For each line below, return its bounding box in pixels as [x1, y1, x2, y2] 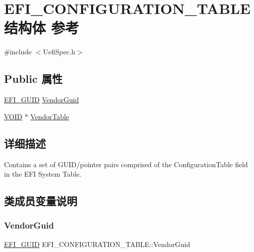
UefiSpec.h [43, 46, 76, 57]
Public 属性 [4, 71, 63, 86]
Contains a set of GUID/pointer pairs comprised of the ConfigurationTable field [4, 159, 248, 169]
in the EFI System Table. [4, 169, 82, 179]
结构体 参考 [4, 17, 79, 38]
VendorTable [30, 111, 69, 121]
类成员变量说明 [4, 193, 77, 209]
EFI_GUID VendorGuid [4, 94, 79, 105]
